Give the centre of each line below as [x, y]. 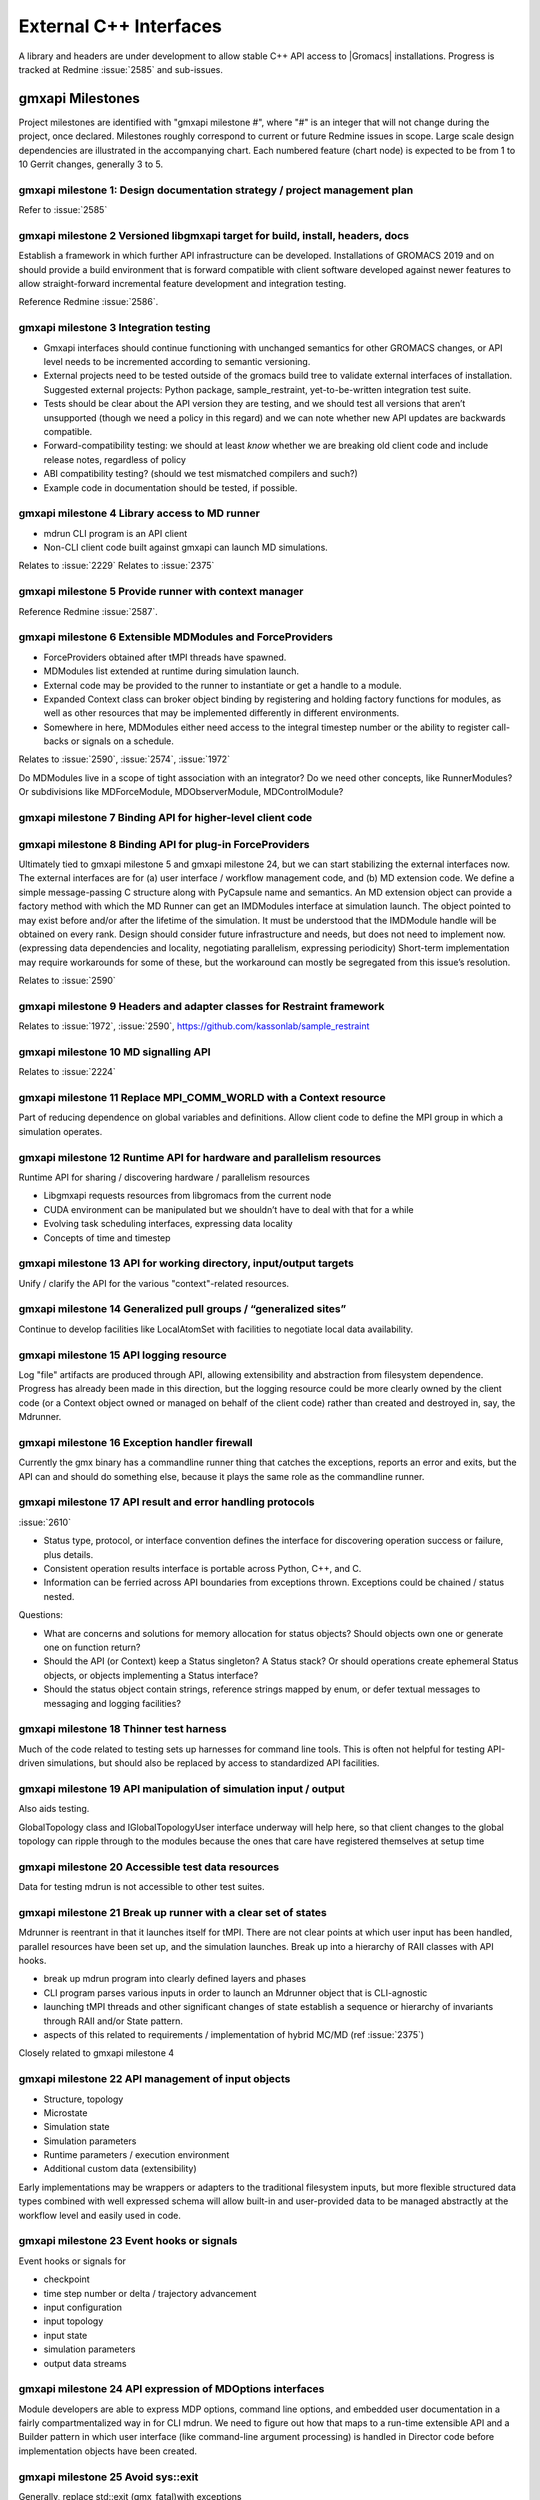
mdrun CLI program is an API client [115, 533]
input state [65, 2335]
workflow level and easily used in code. [100, 2215]
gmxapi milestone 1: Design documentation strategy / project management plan [216, 190]
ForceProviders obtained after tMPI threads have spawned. [165, 657]
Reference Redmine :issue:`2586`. [88, 302]
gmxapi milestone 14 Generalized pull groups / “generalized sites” [182, 1309]
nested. [59, 1596]
